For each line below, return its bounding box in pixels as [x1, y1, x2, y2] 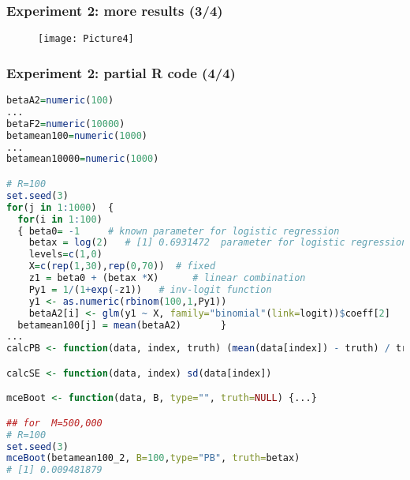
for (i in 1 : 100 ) [17, 213, 102, 225]
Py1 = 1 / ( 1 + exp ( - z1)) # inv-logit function [28, 283, 272, 295]
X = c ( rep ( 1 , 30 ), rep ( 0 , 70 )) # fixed [28, 261, 216, 272]
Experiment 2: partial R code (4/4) [6, 62, 236, 82]
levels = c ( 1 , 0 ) [28, 249, 102, 261]
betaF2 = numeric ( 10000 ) [6, 118, 125, 129]
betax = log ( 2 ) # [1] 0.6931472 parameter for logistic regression [28, 237, 408, 249]
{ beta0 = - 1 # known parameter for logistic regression [17, 225, 340, 237]
